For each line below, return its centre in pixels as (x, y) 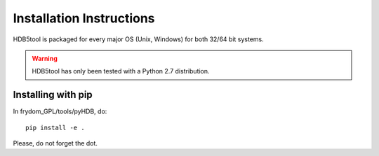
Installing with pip (53, 95)
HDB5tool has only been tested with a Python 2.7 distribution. (121, 71)
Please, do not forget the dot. (55, 143)
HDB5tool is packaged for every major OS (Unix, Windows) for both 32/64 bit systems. (138, 39)
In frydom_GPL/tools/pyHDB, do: (60, 111)
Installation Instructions (84, 18)
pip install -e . (55, 127)
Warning (45, 58)
